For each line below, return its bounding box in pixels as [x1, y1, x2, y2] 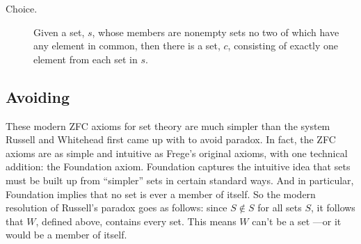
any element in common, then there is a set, [33, 38, 220, 53]
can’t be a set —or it [252, 213, 342, 228]
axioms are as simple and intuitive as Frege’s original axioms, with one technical [6, 145, 348, 160]
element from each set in [33, 51, 138, 66]
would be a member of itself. [6, 227, 127, 242]
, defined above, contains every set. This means [35, 213, 236, 228]
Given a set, [33, 24, 85, 39]
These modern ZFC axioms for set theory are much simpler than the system [6, 118, 330, 133]
